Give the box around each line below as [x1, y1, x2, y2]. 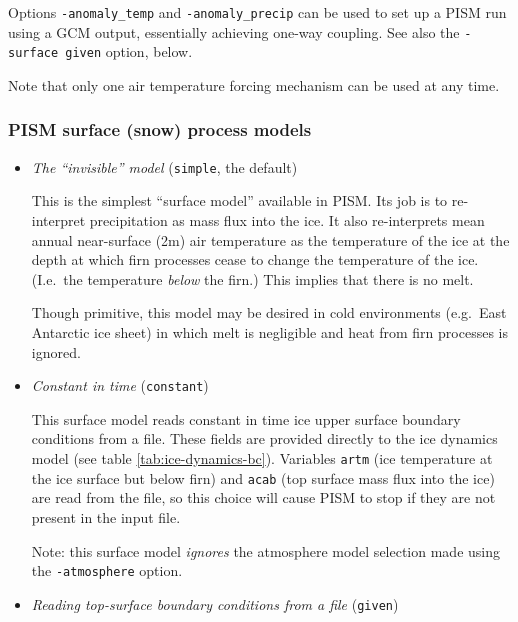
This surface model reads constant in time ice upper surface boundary [31, 408, 461, 429]
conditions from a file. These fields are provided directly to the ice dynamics [31, 428, 498, 449]
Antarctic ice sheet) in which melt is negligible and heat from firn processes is [31, 322, 508, 342]
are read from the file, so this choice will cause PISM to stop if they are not [31, 487, 496, 508]
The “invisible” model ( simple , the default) [31, 156, 298, 177]
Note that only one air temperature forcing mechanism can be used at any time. [8, 74, 500, 95]
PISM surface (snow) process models [8, 117, 312, 142]
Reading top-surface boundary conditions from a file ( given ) [31, 593, 399, 614]
